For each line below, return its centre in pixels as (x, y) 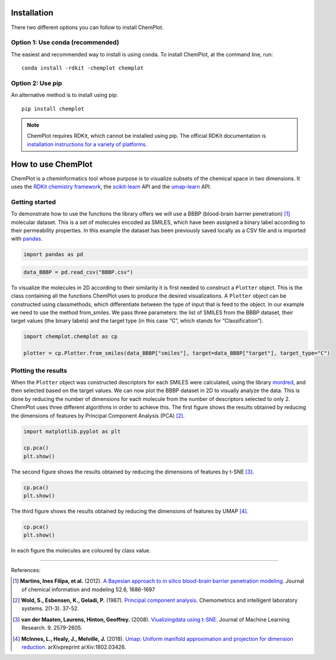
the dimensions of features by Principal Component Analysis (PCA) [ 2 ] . (98, 415)
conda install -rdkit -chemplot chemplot (83, 68)
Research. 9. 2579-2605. (52, 628)
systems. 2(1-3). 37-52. (50, 608)
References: (26, 570)
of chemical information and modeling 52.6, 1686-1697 (88, 589)
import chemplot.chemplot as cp (71, 337)
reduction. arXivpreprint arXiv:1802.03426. (74, 647)
